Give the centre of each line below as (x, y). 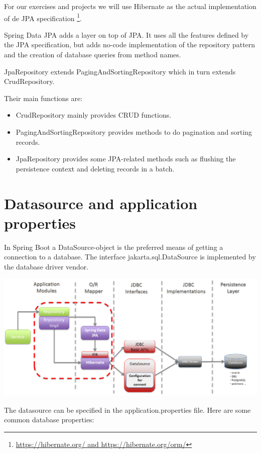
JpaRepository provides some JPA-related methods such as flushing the (126, 159)
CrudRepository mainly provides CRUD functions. (94, 115)
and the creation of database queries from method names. (93, 55)
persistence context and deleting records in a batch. (95, 168)
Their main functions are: (43, 98)
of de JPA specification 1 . (43, 17)
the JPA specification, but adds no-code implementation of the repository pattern (130, 44)
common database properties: (49, 420)
